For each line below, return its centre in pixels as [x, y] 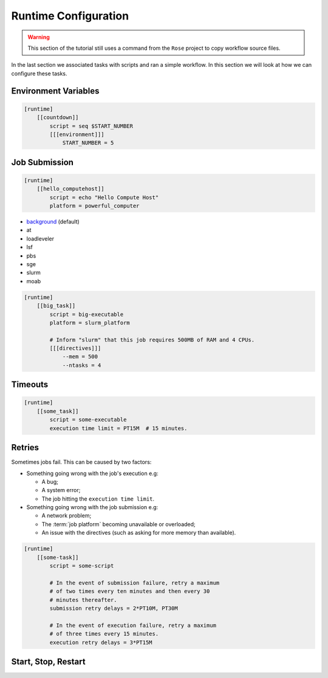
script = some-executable [88, 420]
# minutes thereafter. [84, 600]
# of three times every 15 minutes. [104, 634]
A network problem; [67, 516]
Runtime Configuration [70, 16]
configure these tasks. [39, 74]
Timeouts [30, 385]
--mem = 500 [80, 357]
